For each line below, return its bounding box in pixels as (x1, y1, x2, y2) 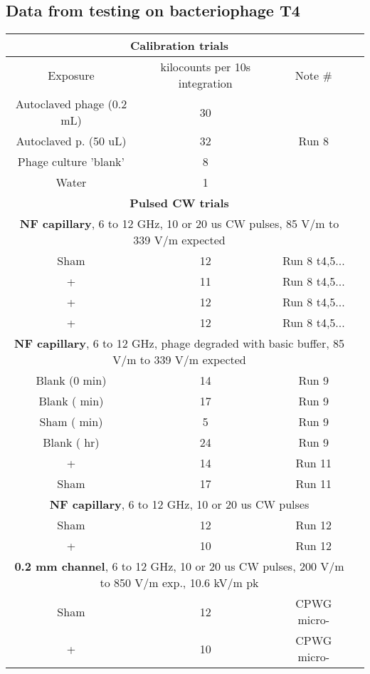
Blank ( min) (38, 393, 104, 410)
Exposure (48, 66, 95, 83)
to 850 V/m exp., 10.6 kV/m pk (100, 574, 259, 591)
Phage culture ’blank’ (17, 153, 125, 170)
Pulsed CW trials (129, 195, 229, 212)
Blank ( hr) (43, 434, 100, 451)
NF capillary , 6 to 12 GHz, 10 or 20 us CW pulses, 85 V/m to (19, 215, 339, 232)
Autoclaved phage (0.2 (15, 95, 127, 113)
